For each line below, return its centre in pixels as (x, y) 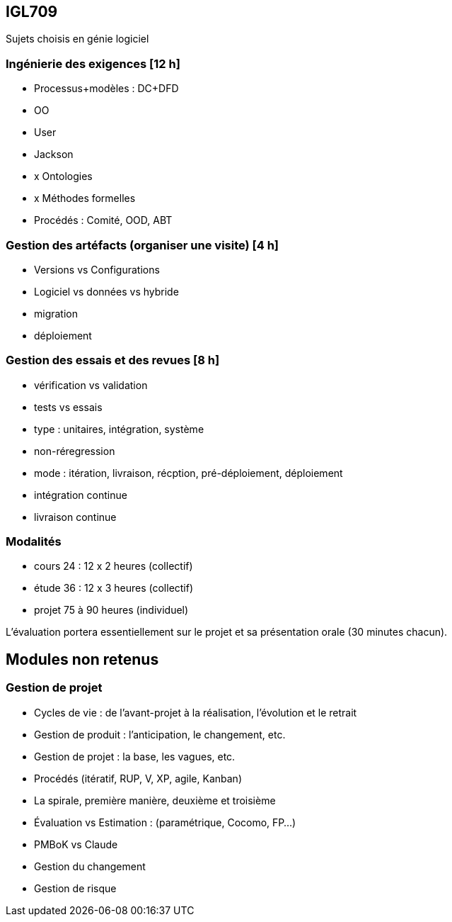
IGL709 (32, 12)
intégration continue (81, 495)
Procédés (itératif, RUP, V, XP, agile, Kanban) (138, 778)
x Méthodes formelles (85, 198)
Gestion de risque (75, 888)
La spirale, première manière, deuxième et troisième (155, 800)
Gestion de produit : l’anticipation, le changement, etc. (160, 734)
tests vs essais (68, 407)
